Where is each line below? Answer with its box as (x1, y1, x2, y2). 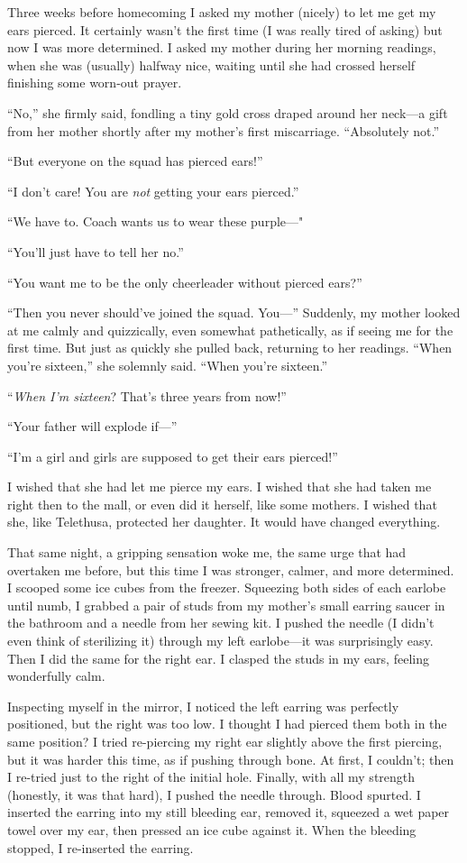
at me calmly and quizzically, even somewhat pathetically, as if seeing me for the (7, 320, 453, 339)
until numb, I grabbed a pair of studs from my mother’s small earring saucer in (7, 595, 445, 614)
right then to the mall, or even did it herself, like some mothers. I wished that (7, 494, 437, 513)
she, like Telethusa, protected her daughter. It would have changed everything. (7, 512, 441, 531)
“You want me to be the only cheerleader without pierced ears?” (7, 272, 362, 291)
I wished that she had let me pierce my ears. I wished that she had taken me (7, 477, 432, 496)
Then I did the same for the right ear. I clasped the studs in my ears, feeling (7, 648, 429, 667)
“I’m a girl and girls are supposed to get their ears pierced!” (7, 446, 338, 465)
